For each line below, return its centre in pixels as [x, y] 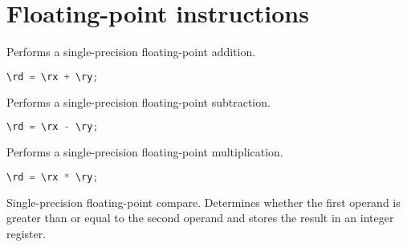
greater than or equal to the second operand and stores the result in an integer [200, 218]
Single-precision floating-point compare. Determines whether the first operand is [203, 202]
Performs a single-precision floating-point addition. [131, 52]
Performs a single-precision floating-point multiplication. [145, 152]
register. [26, 233]
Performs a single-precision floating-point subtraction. [138, 101]
